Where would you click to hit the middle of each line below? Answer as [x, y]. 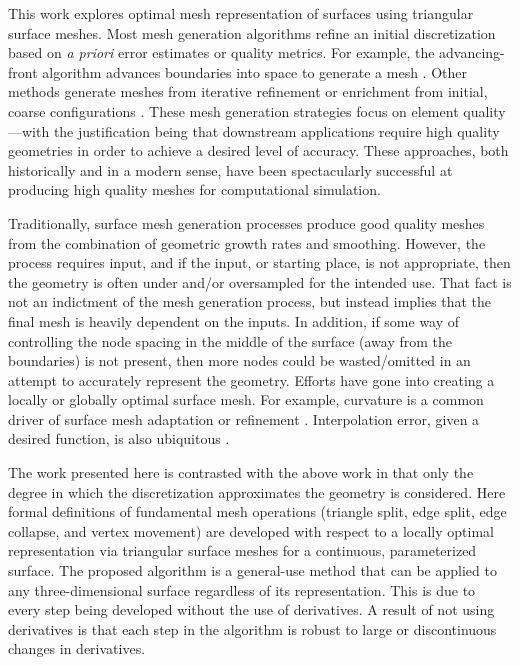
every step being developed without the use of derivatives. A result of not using [251, 609]
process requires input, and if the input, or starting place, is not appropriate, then [259, 262]
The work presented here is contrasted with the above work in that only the [241, 472]
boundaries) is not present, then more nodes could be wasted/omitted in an [239, 360]
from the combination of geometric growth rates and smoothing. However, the [247, 242]
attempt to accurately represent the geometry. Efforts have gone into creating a [251, 379]
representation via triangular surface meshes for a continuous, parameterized [242, 550]
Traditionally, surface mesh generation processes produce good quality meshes [246, 222]
